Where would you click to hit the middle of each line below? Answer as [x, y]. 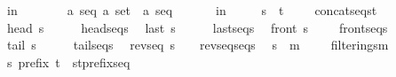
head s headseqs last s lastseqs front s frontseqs [197, 27]
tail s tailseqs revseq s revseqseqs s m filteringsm [198, 45]
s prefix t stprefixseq [68, 62]
